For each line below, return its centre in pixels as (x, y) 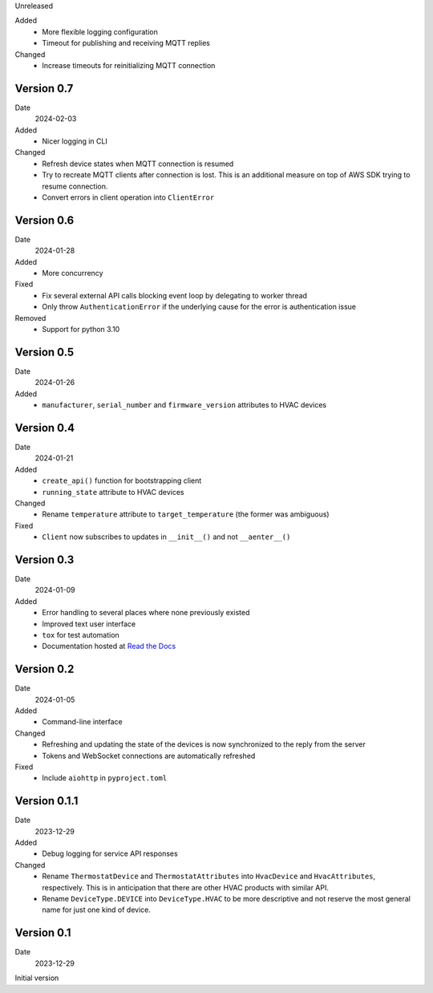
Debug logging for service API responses (110, 853)
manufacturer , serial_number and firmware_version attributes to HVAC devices (184, 405)
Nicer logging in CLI (75, 141)
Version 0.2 (45, 669)
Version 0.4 (45, 428)
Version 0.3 (45, 559)
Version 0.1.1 (47, 801)
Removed (30, 318)
